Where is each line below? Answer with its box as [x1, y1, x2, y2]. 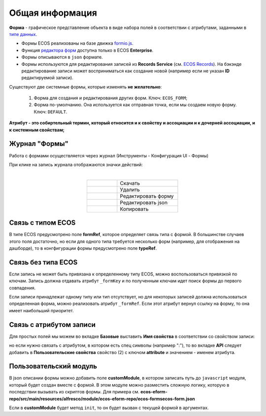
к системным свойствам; [9, 127, 65, 133]
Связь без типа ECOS [9, 258, 78, 267]
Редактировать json [120, 199, 167, 206]
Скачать [120, 179, 140, 186]
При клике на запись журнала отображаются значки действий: [9, 161, 143, 167]
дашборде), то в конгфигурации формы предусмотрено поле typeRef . [9, 245, 157, 251]
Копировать [120, 206, 149, 212]
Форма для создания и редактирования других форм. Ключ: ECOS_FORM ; [33, 95, 187, 101]
